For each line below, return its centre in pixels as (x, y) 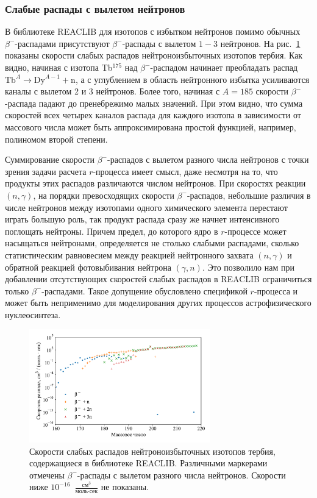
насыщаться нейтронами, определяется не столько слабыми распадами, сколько (152, 243)
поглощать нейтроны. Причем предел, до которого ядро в (112, 231)
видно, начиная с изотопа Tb (59, 67)
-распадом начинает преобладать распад (224, 67)
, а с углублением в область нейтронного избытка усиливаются (192, 79)
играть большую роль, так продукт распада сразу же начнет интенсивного (142, 219)
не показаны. (125, 487)
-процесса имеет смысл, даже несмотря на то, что (185, 171)
